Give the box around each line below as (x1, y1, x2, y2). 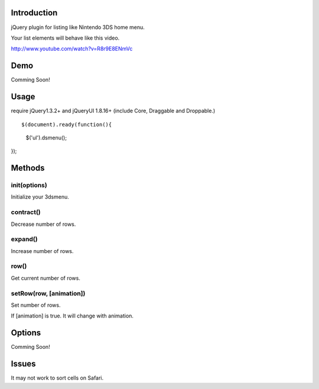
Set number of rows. (11, 302, 61, 309)
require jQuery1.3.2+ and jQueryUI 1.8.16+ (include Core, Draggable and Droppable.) (11, 107, 216, 115)
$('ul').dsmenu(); (25, 134, 67, 141)
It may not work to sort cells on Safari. (11, 374, 104, 381)
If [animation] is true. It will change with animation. (11, 312, 134, 319)
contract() (11, 208, 41, 216)
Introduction (11, 8, 58, 18)
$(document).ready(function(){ (21, 121, 112, 128)
